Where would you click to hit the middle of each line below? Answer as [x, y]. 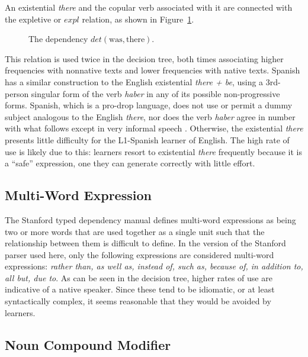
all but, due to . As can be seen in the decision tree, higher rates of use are [139, 277]
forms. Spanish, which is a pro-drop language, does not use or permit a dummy [149, 105]
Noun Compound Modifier [88, 344]
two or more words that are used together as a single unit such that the [135, 231]
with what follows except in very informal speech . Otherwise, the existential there [154, 128]
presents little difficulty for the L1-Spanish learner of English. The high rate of [147, 139]
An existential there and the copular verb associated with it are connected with [149, 7]
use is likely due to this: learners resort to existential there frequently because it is [154, 151]
